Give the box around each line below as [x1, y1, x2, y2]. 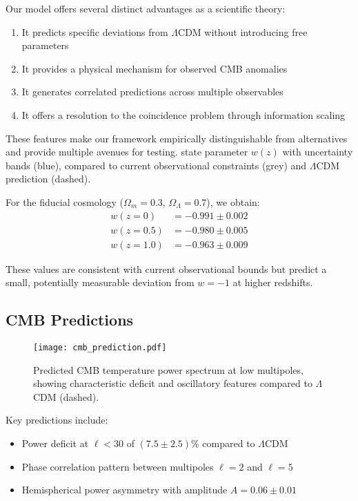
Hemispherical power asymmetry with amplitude [21, 482, 228, 497]
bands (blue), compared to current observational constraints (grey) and [6, 158, 307, 172]
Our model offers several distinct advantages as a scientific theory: [6, 1, 286, 15]
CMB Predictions [6, 309, 134, 330]
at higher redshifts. [232, 275, 313, 290]
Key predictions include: [6, 413, 108, 427]
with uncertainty [282, 144, 353, 159]
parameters [21, 38, 69, 53]
